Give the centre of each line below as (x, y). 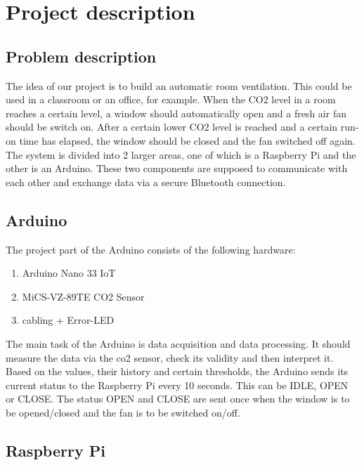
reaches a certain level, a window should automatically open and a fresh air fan (176, 113)
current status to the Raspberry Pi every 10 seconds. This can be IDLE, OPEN (177, 385)
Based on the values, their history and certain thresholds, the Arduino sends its (177, 371)
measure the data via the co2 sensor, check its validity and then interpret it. (170, 357)
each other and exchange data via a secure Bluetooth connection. (146, 182)
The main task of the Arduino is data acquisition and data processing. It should (178, 343)
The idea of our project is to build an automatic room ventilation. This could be (179, 85)
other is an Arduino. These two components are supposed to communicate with (177, 168)
